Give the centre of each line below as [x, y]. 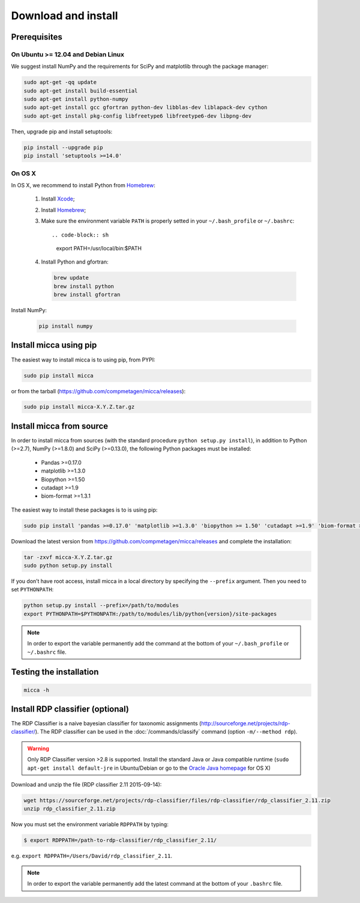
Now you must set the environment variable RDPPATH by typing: [90, 824]
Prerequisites [37, 37]
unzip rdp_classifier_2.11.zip [70, 809]
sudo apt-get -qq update [60, 82]
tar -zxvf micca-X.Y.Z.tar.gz [68, 557]
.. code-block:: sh [80, 235]
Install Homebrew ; [64, 210]
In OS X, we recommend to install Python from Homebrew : [83, 185]
